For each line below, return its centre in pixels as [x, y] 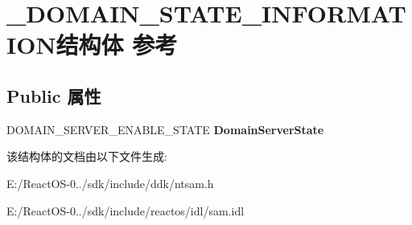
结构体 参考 [117, 45]
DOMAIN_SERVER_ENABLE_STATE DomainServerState [165, 129]
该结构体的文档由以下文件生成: [87, 156]
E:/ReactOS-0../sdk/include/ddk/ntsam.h [110, 183]
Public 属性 [54, 95]
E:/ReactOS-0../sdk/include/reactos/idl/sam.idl [126, 210]
